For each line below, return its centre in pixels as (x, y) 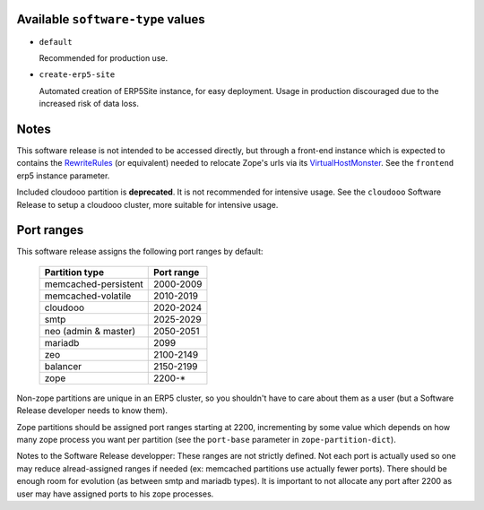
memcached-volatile (88, 296)
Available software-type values (111, 19)
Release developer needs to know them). (92, 411)
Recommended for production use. (104, 57)
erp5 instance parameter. (63, 176)
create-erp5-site (77, 75)
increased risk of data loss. (89, 104)
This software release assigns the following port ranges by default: (140, 252)
